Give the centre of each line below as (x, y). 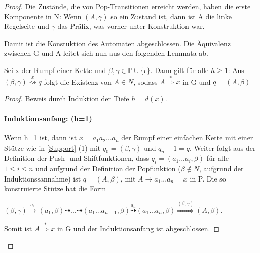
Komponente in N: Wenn (43, 16)
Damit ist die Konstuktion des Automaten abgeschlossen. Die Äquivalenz (117, 43)
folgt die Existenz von (78, 81)
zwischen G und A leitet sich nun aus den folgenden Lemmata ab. (106, 53)
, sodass (145, 81)
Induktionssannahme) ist (43, 178)
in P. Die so (208, 178)
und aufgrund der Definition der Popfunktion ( (108, 169)
